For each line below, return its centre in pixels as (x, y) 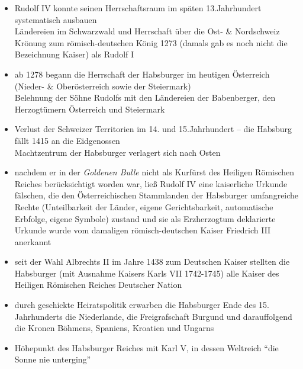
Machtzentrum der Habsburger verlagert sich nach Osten (117, 152)
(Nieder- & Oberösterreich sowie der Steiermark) (103, 86)
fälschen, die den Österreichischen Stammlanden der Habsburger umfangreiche (157, 195)
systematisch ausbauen (56, 19)
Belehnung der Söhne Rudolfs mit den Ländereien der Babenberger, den (145, 97)
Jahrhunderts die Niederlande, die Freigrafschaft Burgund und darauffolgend (153, 316)
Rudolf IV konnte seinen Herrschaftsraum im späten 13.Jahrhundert (138, 8)
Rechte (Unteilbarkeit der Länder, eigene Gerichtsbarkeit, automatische (144, 206)
